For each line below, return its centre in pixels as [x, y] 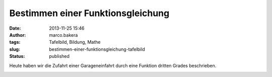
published [59, 56]
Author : [18, 35]
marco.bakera [63, 35]
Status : [17, 56]
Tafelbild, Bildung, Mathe [75, 42]
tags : [15, 42]
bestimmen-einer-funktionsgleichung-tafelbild [97, 49]
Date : [15, 28]
